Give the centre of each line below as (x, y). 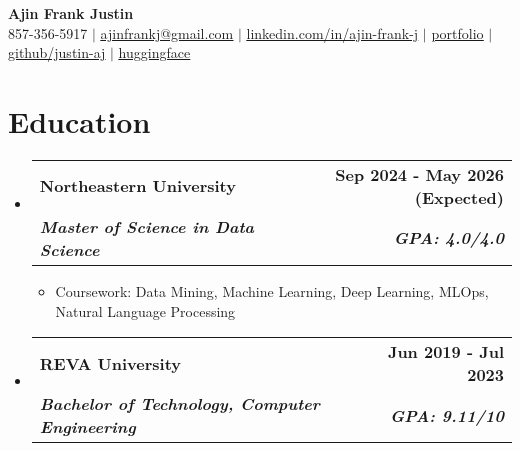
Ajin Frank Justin (71, 13)
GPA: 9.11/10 (446, 415)
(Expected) (459, 197)
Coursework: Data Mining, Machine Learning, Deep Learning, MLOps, (272, 290)
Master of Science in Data (147, 226)
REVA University (110, 363)
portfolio (457, 32)
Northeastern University (137, 186)
